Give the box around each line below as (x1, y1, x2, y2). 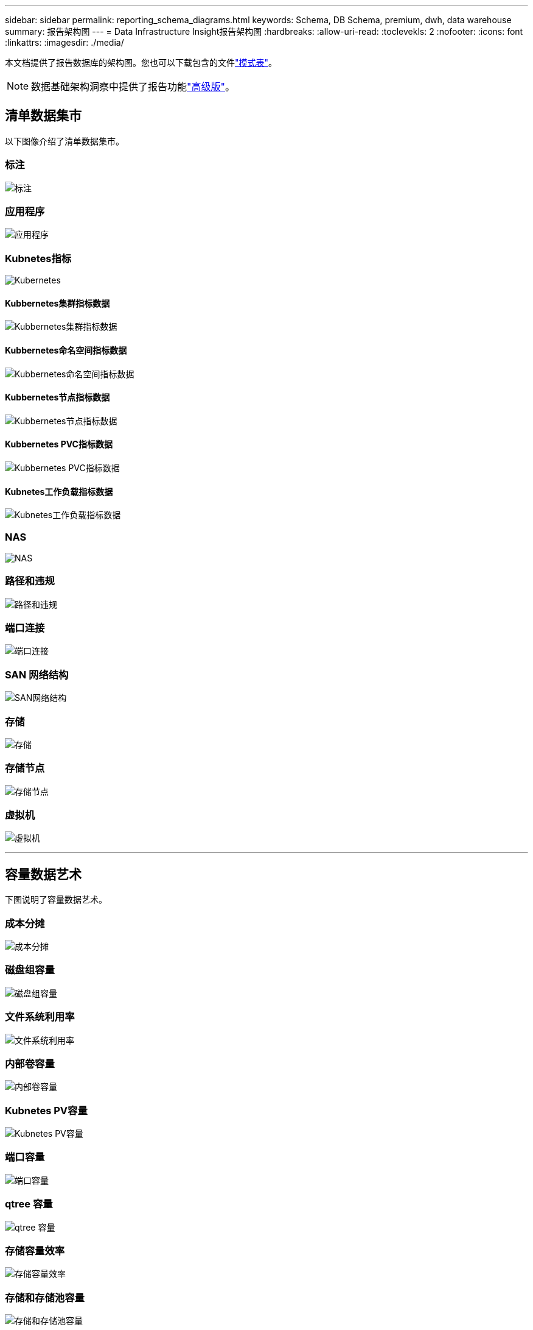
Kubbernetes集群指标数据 (5, 297, 110, 308)
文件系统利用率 (5, 1011, 75, 1023)
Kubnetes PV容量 (5, 1104, 88, 1117)
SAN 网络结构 (5, 668, 69, 681)
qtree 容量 (5, 1198, 53, 1211)
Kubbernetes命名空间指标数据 (5, 344, 127, 355)
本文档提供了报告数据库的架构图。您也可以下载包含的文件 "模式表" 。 (5, 57, 277, 68)
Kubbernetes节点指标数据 (5, 392, 110, 403)
